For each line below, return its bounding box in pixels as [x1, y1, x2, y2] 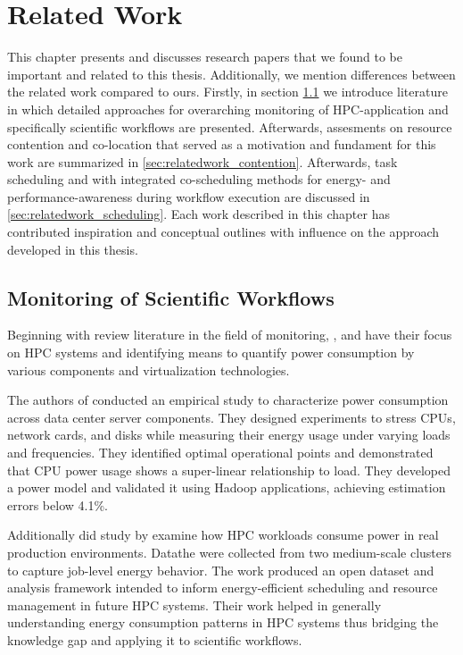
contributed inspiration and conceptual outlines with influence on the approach [7, 223, 440, 241]
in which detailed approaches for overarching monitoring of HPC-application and [7, 99, 449, 118]
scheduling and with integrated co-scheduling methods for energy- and [7, 170, 391, 189]
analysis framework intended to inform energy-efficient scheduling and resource [7, 578, 438, 597]
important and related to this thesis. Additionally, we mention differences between [7, 64, 456, 83]
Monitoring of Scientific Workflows [7, 283, 335, 311]
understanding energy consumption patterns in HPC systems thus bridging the [7, 613, 439, 632]
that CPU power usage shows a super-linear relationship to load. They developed [7, 460, 451, 479]
